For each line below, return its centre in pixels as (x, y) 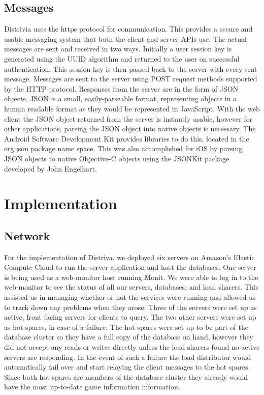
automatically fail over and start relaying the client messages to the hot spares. (127, 367)
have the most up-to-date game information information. (92, 387)
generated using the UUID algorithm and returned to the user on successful (122, 58)
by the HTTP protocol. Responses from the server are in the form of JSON (121, 88)
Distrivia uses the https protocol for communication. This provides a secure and (128, 29)
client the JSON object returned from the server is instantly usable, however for (128, 118)
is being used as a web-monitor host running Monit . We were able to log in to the (131, 277)
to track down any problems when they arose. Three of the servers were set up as (130, 307)
